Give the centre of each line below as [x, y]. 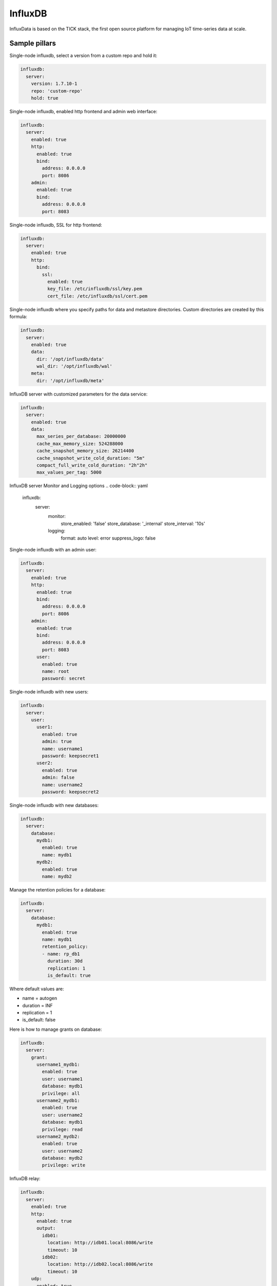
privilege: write [64, 1165]
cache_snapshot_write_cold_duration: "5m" [91, 458]
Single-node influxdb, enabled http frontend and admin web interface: [83, 111]
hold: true [45, 98]
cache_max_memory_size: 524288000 [80, 443]
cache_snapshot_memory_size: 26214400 [85, 451]
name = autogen [40, 998]
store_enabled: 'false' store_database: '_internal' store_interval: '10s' [133, 523]
